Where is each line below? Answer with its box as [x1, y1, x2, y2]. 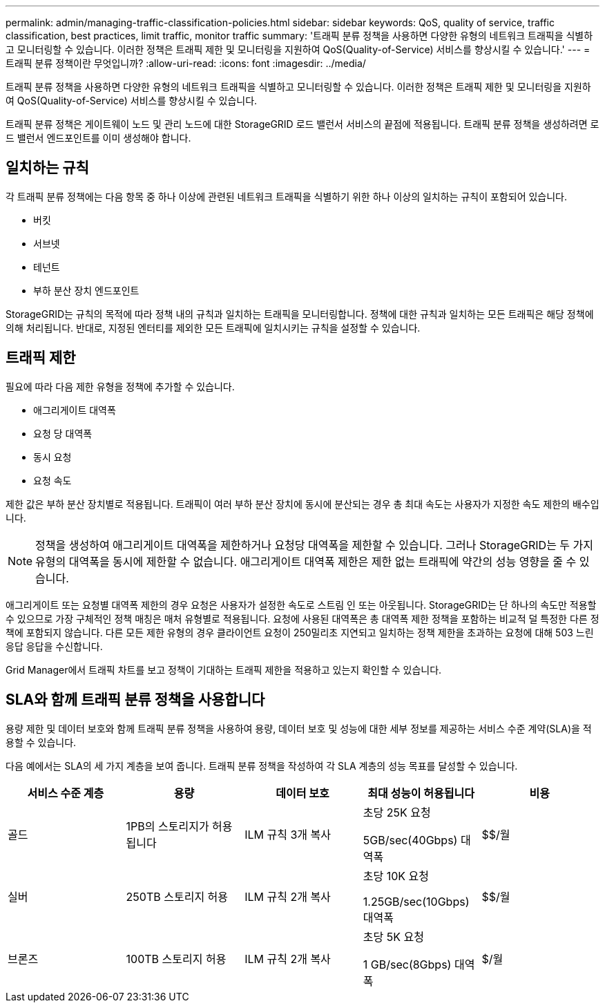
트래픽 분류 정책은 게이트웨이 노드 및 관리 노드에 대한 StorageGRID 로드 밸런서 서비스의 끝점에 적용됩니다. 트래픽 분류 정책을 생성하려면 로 [6, 118, 599, 130]
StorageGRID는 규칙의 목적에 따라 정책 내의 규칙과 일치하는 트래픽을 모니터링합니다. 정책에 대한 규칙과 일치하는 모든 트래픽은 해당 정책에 [6, 307, 594, 320]
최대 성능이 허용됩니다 [367, 786, 474, 800]
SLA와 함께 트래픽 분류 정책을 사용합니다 [6, 691, 265, 709]
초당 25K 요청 [363, 805, 431, 819]
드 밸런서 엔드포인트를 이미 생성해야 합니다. [6, 132, 191, 144]
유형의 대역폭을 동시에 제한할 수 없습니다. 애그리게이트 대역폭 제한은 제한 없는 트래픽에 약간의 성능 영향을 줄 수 [35, 554, 577, 569]
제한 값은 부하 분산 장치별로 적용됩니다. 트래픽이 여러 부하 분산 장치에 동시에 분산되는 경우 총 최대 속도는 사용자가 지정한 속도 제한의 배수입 [6, 497, 599, 510]
